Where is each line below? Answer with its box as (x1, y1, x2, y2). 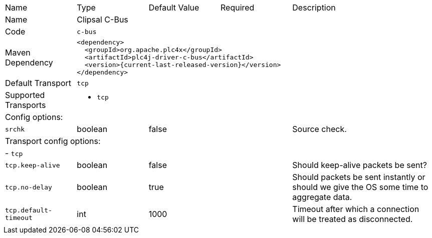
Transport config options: (5, 136, 101, 146)
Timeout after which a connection (292, 204, 419, 214)
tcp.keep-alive (5, 161, 60, 169)
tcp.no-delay (5, 183, 52, 191)
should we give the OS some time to (292, 182, 428, 192)
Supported (5, 90, 45, 100)
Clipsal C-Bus (77, 14, 128, 24)
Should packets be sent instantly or (292, 172, 425, 182)
